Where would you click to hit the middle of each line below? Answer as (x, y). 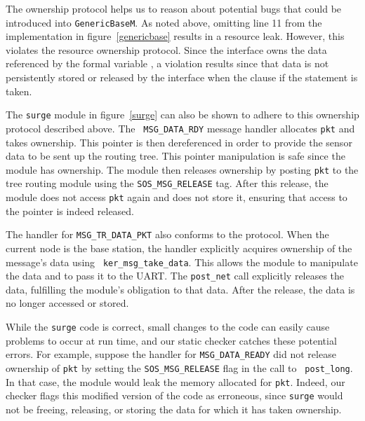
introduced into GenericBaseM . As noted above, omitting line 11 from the (164, 22)
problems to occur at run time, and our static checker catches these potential (171, 340)
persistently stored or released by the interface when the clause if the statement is (182, 77)
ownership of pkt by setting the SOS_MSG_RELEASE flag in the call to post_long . (179, 367)
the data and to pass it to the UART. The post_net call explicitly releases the (175, 276)
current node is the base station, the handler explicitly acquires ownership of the (179, 248)
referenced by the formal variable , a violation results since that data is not (167, 63)
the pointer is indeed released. (70, 210)
